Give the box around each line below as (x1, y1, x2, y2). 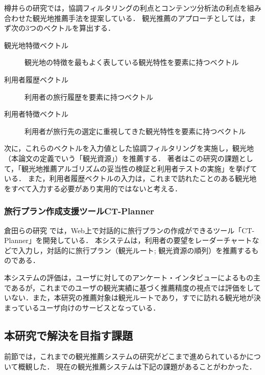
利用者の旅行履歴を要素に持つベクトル (25, 91, 153, 102)
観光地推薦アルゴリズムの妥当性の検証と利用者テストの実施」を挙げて (21, 163, 257, 173)
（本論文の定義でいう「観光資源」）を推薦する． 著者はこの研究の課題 (4, 152, 239, 163)
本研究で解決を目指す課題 (4, 327, 133, 343)
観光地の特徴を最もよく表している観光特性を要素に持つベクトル (25, 57, 239, 68)
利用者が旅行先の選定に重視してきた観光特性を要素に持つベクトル (25, 125, 246, 136)
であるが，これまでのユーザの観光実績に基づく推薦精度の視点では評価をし (4, 282, 254, 293)
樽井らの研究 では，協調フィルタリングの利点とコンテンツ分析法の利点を (4, 3, 247, 13)
